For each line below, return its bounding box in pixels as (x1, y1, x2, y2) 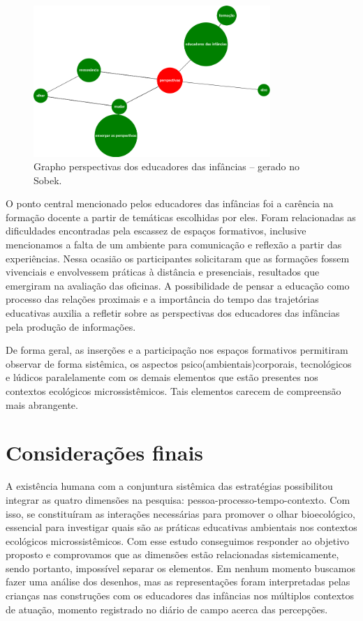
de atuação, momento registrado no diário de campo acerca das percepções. (6, 601, 328, 616)
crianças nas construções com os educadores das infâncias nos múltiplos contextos (6, 588, 355, 603)
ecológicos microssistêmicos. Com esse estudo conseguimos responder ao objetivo (6, 533, 350, 548)
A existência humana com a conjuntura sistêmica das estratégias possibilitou (6, 479, 333, 493)
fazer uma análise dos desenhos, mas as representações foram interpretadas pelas (6, 574, 350, 589)
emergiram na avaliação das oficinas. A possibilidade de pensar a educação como (6, 278, 350, 292)
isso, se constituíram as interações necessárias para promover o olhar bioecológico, (6, 506, 356, 521)
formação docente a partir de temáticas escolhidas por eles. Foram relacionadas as (6, 209, 356, 224)
